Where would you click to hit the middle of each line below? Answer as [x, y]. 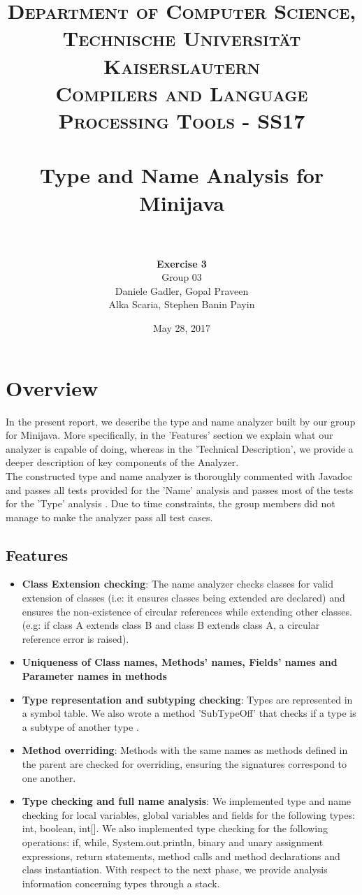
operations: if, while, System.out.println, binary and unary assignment [173, 842]
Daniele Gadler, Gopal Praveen [182, 290]
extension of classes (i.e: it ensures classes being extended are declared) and [183, 598]
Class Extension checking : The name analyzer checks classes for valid [178, 584]
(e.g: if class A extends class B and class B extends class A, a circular [171, 625]
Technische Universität [182, 38]
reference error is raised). [75, 638]
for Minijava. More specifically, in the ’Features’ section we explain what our [169, 435]
